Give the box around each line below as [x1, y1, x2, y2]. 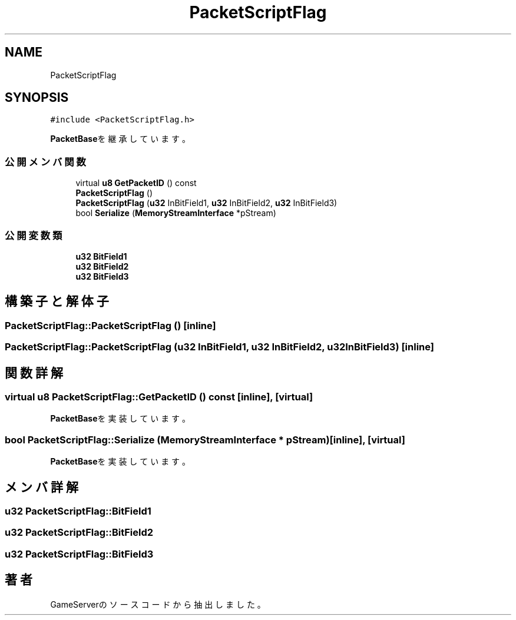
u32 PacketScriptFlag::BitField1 [5, 505, 151, 517]
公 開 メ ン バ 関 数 [5, 155, 86, 168]
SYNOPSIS [5, 90, 69, 105]
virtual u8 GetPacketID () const [75, 178, 197, 188]
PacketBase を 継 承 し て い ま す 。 [50, 134, 191, 144]
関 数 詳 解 [5, 365, 63, 380]
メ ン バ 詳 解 [5, 479, 78, 495]
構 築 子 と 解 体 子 [5, 294, 109, 309]
